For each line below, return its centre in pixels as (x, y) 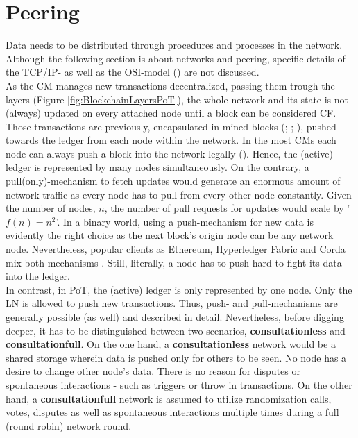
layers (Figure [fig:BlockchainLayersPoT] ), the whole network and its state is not (177, 99)
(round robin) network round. (69, 425)
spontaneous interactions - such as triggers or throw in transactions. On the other (179, 384)
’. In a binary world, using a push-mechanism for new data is (185, 221)
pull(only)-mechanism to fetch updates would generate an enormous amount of (173, 181)
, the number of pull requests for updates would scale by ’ (227, 208)
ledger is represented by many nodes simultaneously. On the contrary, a (157, 167)
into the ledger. (38, 276)
